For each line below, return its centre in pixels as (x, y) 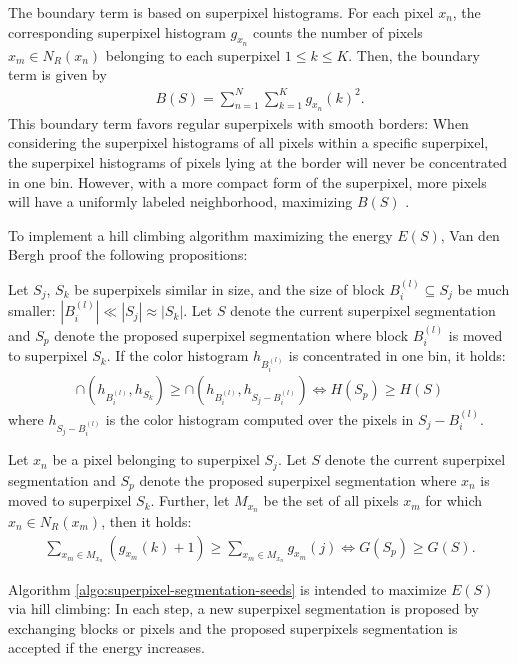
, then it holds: (146, 520)
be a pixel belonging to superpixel (156, 459)
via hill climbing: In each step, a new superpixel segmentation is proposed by (244, 608)
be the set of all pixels (331, 500)
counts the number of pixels (337, 31)
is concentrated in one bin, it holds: (397, 355)
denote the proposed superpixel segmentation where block (231, 334)
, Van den (470, 234)
